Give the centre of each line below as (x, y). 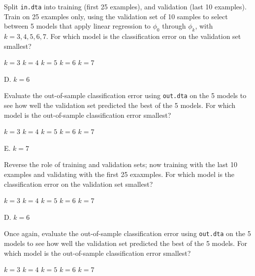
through (174, 26)
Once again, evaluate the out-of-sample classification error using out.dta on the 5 (127, 233)
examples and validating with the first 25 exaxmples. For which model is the (119, 174)
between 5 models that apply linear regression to (77, 26)
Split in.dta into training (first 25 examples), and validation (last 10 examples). (125, 6)
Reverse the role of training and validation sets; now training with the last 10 (121, 164)
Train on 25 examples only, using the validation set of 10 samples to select (116, 16)
